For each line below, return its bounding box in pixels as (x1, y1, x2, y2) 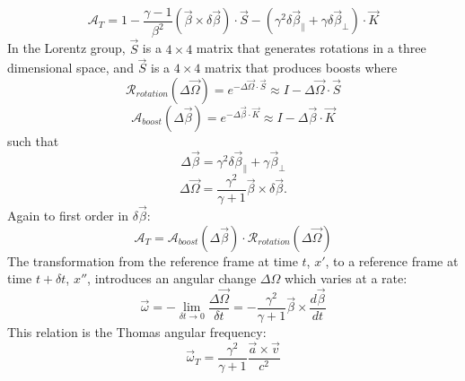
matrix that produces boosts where (205, 58, 398, 77)
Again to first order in (7, 206, 129, 224)
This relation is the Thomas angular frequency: (7, 323, 267, 342)
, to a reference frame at (325, 251, 459, 270)
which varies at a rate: (284, 269, 408, 288)
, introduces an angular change (87, 269, 257, 288)
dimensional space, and (7, 58, 134, 77)
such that (7, 132, 59, 151)
